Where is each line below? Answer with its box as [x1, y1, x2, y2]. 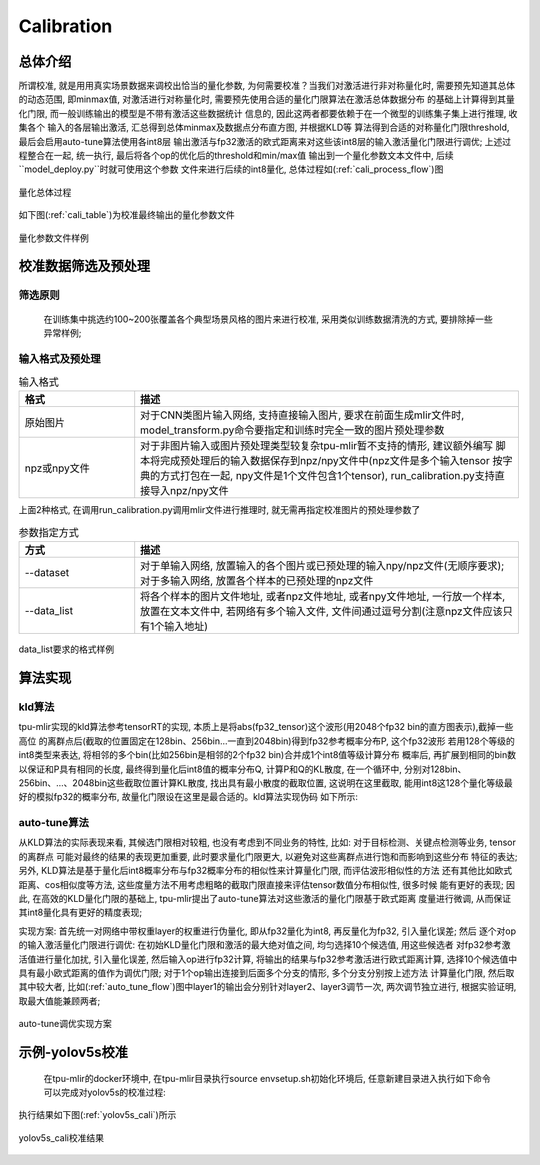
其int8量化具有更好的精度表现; [18, 906, 143, 919]
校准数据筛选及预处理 [18, 258, 150, 275]
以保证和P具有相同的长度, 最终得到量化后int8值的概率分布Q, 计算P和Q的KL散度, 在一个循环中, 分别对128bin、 [18, 763, 467, 775]
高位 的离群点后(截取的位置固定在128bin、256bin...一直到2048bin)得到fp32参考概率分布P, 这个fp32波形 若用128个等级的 [18, 735, 515, 747]
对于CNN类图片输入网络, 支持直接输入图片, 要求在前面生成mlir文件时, [140, 408, 465, 422]
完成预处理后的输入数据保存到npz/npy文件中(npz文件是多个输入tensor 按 [160, 454, 503, 468]
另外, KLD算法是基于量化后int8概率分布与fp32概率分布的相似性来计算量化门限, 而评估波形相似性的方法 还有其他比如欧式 [18, 865, 513, 877]
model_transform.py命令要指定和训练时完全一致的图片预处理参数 [140, 423, 445, 437]
